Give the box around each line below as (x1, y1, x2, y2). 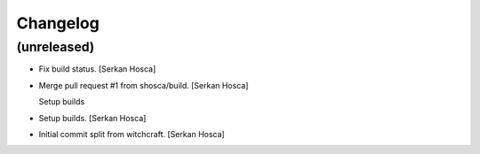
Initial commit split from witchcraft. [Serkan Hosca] (38, 128, 226, 139)
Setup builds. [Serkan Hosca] (38, 112, 147, 123)
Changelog (16, 13, 100, 33)
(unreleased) (16, 39, 95, 55)
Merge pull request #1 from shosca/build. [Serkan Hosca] (38, 80, 249, 90)
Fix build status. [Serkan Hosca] (38, 64, 156, 74)
